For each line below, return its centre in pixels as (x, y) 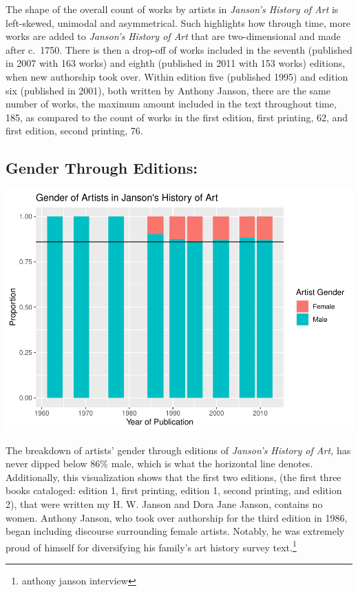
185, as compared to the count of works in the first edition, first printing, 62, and (177, 117)
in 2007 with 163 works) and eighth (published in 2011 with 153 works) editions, (176, 63)
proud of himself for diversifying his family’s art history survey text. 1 (151, 546)
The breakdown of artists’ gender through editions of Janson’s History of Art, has (178, 450)
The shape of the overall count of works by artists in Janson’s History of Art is (172, 9)
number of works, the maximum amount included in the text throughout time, (171, 104)
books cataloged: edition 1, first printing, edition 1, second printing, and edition (174, 490)
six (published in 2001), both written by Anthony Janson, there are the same (168, 90)
